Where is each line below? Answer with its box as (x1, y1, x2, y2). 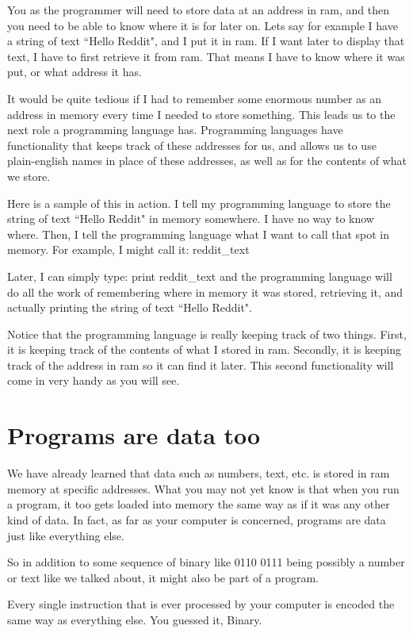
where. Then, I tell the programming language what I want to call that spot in (7, 225, 390, 242)
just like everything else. (7, 527, 124, 543)
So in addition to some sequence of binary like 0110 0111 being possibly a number (7, 554, 405, 570)
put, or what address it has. (7, 63, 142, 80)
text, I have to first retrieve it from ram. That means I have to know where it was (7, 48, 405, 64)
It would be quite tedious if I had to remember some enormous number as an (7, 90, 382, 106)
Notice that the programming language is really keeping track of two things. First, (7, 325, 407, 342)
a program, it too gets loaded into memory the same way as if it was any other (7, 496, 390, 512)
